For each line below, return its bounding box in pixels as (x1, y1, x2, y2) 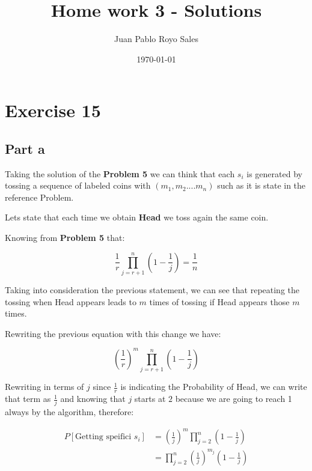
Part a (5, 139, 45, 157)
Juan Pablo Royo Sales (114, 32, 198, 45)
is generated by (246, 167, 302, 180)
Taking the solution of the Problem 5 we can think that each (5, 167, 235, 180)
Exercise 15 (5, 98, 101, 123)
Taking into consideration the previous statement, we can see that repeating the (5, 284, 300, 296)
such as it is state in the (217, 179, 306, 192)
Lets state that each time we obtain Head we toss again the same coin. (5, 211, 269, 223)
